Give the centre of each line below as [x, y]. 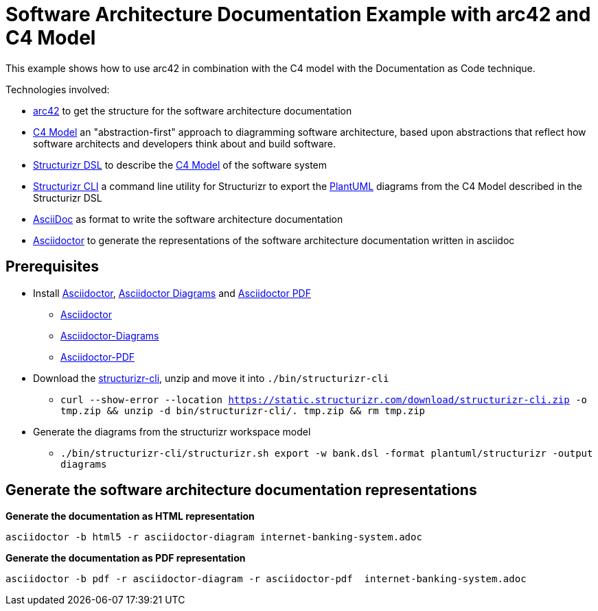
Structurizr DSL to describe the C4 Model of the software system [180, 165]
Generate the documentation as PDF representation [126, 558]
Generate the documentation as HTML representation [130, 516]
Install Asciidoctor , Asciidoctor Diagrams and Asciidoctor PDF [172, 293]
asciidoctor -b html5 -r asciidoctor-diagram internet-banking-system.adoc [214, 537]
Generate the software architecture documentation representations [241, 490]
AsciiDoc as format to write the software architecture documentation [188, 219]
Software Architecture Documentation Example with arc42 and [298, 14]
